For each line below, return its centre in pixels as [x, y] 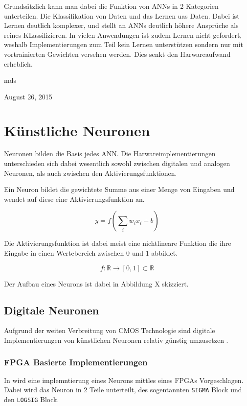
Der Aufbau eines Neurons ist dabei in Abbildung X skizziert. [96, 283]
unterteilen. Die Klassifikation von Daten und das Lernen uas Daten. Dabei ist [122, 15]
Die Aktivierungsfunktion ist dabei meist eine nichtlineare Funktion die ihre [118, 243]
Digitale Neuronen [52, 310]
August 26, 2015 [28, 96]
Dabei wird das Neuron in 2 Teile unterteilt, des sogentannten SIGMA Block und [123, 390]
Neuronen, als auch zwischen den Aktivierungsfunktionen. [90, 173]
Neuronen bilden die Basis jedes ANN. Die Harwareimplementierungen [110, 154]
